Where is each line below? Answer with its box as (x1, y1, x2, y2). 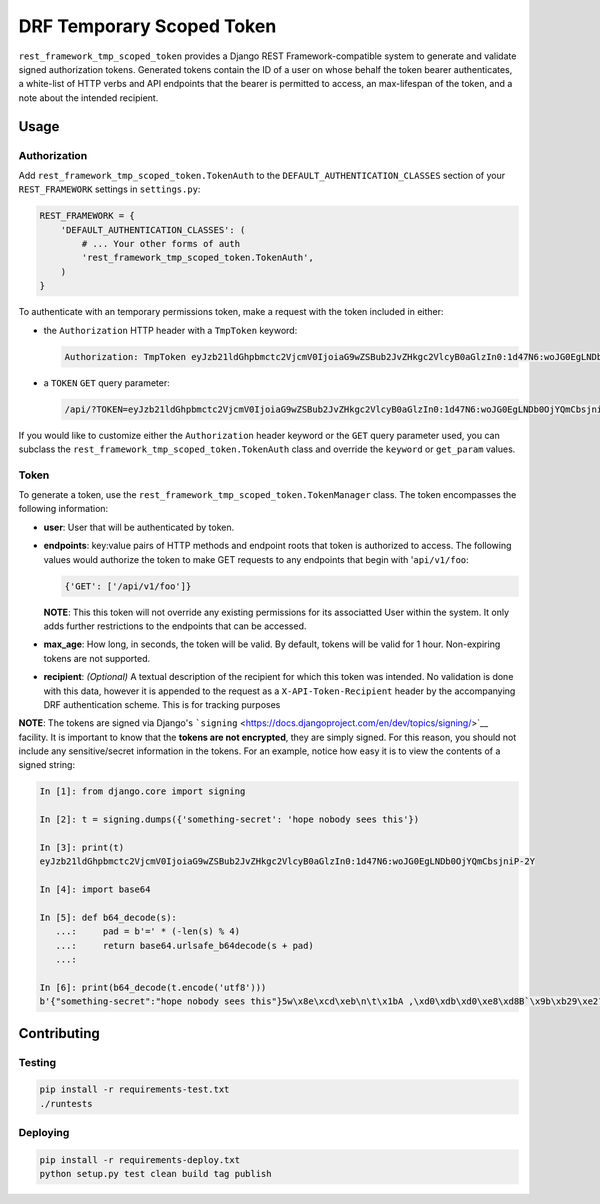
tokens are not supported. (43, 652, 151, 664)
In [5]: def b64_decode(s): (39, 911, 177, 923)
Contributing (18, 1025, 100, 1042)
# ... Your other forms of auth (81, 238, 240, 250)
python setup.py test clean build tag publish (39, 1168, 272, 1180)
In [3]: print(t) (39, 842, 125, 854)
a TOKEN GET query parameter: (43, 376, 170, 389)
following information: (18, 503, 109, 515)
